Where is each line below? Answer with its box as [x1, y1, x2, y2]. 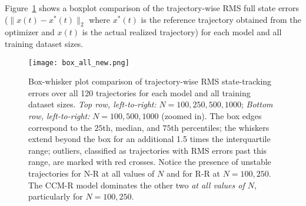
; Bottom [241, 98, 273, 110]
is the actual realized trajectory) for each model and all [82, 26, 282, 38]
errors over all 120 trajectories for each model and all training [28, 86, 251, 99]
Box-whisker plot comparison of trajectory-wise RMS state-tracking [28, 75, 272, 87]
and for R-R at [166, 167, 220, 179]
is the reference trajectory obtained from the [141, 13, 301, 25]
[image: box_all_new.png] [28, 58, 129, 67]
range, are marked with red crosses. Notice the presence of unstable [28, 156, 271, 168]
